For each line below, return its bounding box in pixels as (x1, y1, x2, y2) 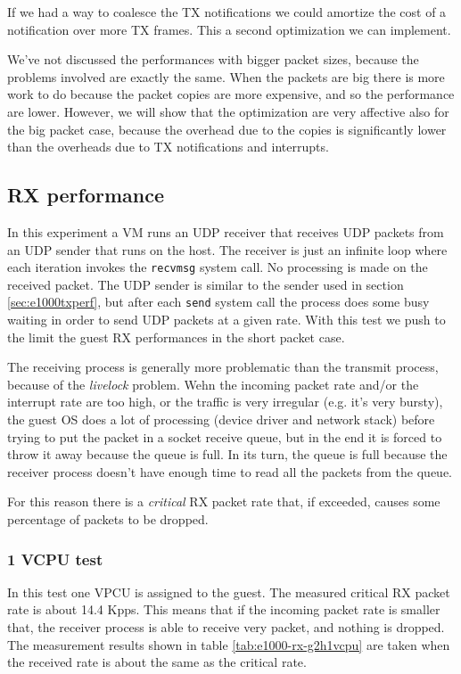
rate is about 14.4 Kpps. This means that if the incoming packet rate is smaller (7, 600, 440, 619)
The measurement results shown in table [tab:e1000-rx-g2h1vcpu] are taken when (7, 635, 450, 653)
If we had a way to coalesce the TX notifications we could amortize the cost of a (7, 3, 447, 21)
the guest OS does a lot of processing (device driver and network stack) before (7, 410, 435, 429)
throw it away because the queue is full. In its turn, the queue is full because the (7, 445, 448, 464)
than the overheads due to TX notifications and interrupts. (7, 137, 329, 156)
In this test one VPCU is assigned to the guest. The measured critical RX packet (7, 582, 450, 601)
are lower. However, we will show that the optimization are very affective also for (7, 102, 449, 120)
